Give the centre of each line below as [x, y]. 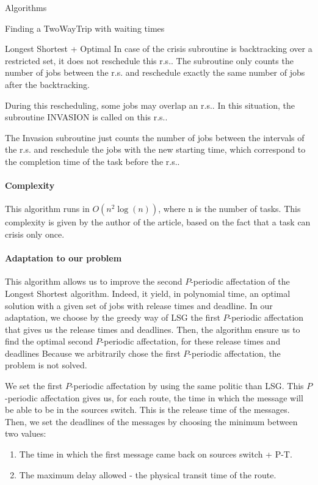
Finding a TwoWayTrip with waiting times [85, 28]
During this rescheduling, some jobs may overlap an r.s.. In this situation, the [150, 105]
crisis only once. [35, 234]
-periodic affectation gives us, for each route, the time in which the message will [154, 397]
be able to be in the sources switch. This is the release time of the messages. [147, 410]
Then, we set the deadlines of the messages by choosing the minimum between [151, 421]
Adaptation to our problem [63, 258]
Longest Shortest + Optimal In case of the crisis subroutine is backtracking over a [159, 49]
